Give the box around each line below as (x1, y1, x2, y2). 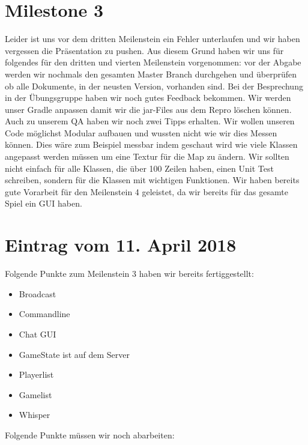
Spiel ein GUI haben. (5, 197, 82, 210)
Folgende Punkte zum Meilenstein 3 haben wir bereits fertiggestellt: (5, 267, 254, 280)
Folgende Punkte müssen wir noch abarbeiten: (5, 428, 175, 441)
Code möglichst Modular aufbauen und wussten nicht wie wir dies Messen (5, 126, 277, 139)
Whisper (19, 408, 50, 421)
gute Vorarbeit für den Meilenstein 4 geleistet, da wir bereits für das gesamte (5, 185, 288, 198)
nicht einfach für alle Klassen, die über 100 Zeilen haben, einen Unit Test (5, 162, 274, 174)
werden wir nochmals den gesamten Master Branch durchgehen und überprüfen (5, 67, 297, 80)
